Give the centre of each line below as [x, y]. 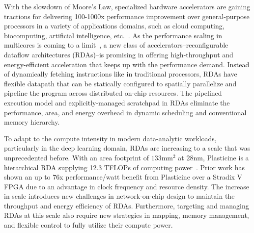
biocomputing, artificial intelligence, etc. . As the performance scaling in [113, 35]
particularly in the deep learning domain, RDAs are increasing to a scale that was [127, 148]
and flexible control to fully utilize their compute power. [88, 225]
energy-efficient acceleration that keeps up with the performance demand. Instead [127, 64]
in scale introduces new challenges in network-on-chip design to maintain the [119, 196]
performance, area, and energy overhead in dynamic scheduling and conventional [125, 112]
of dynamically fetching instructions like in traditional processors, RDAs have [121, 74]
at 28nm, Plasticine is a [213, 157]
